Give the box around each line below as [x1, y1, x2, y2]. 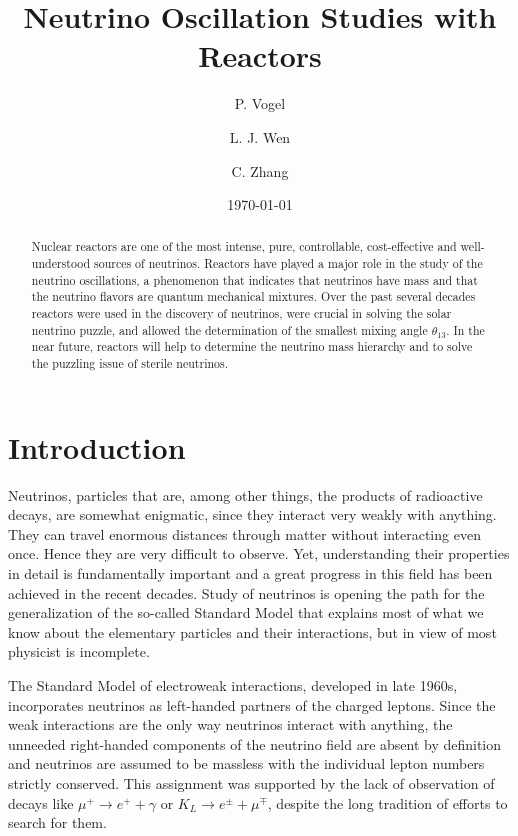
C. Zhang [231, 160, 289, 181]
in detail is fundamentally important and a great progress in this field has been [8, 563, 493, 584]
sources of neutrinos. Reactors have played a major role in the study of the [94, 255, 483, 272]
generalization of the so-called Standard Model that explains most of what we [8, 602, 484, 623]
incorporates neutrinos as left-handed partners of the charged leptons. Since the [8, 694, 496, 715]
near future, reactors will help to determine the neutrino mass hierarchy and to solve [31, 338, 473, 355]
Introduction [8, 426, 186, 467]
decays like [8, 792, 74, 813]
